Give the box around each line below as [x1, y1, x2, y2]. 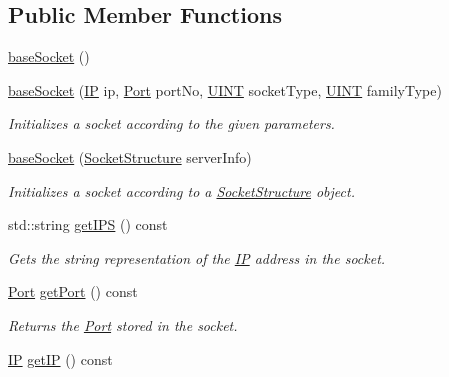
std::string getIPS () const [8, 214, 168, 235]
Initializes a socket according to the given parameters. [8, 113, 335, 134]
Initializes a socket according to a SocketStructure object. [8, 180, 355, 201]
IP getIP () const [8, 348, 113, 369]
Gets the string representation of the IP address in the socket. [8, 247, 386, 268]
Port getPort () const [8, 281, 138, 302]
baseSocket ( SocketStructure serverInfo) [8, 146, 252, 167]
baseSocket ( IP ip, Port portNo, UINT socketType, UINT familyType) [8, 79, 442, 100]
